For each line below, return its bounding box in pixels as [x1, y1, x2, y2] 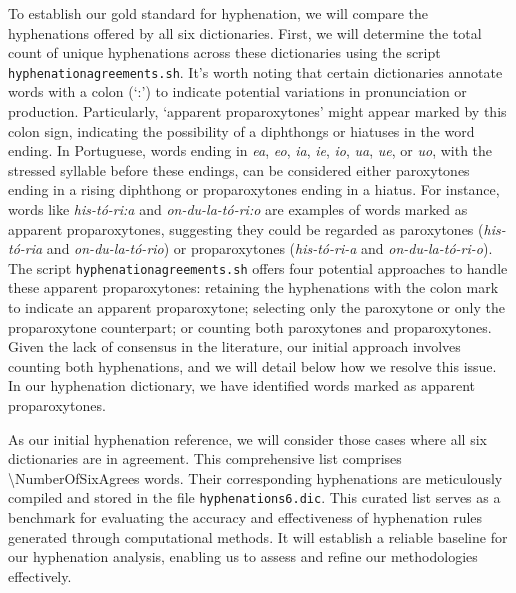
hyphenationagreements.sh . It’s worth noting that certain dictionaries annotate [8, 61, 503, 82]
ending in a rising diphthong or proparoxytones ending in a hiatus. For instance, [8, 179, 500, 200]
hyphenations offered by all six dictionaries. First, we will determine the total [8, 22, 482, 43]
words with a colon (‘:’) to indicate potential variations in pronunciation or [8, 81, 467, 102]
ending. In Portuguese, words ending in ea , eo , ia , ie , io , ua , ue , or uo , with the [8, 140, 493, 161]
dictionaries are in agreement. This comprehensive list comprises [8, 448, 402, 469]
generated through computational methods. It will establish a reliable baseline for [8, 526, 508, 547]
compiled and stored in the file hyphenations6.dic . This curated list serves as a [8, 487, 501, 508]
